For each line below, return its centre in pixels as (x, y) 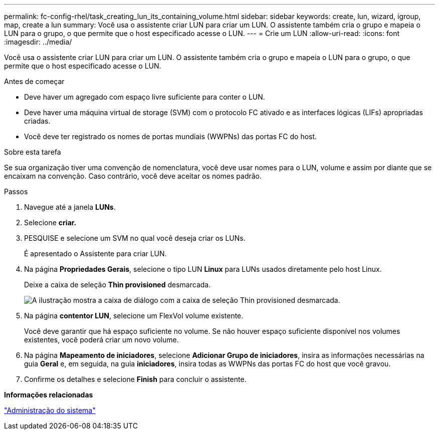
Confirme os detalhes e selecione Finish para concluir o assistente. (135, 379)
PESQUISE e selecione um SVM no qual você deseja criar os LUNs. (135, 238)
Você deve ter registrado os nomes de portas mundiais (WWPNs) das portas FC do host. (171, 136)
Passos (16, 191)
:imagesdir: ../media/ (38, 42)
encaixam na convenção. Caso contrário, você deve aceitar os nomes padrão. (133, 176)
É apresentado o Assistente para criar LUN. (95, 254)
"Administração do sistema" (50, 410)
